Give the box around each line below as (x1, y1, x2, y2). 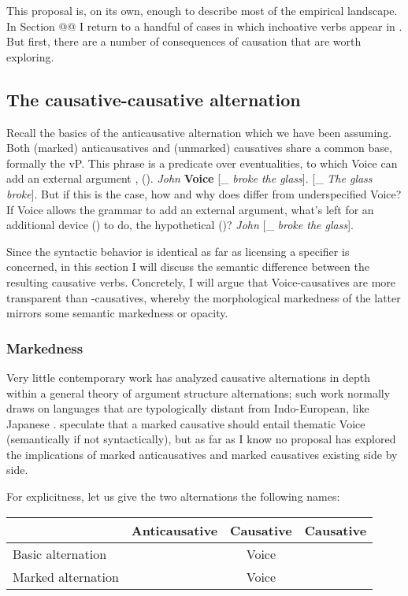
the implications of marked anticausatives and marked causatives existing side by (6, 446, 398, 462)
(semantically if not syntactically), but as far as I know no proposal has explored (6, 431, 396, 447)
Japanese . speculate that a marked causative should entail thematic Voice (6, 415, 365, 431)
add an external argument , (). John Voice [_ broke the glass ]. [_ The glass (6, 170, 373, 187)
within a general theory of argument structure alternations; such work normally (6, 384, 391, 401)
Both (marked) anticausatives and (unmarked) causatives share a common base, (6, 139, 392, 156)
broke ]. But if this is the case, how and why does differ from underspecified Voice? (6, 185, 402, 202)
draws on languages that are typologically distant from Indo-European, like (6, 400, 369, 416)
